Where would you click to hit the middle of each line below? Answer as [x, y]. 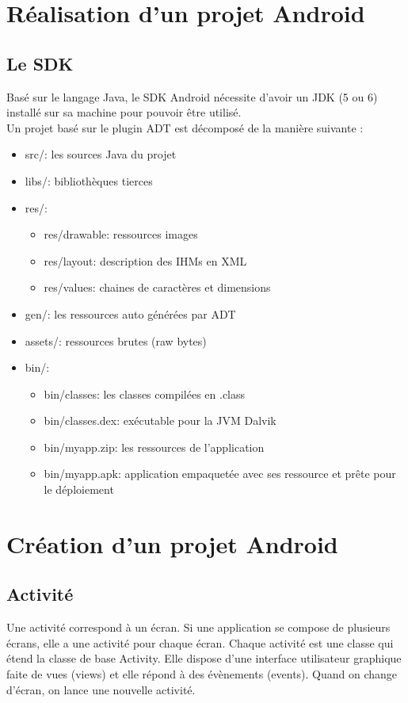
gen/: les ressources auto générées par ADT [130, 313]
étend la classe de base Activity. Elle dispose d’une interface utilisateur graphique [204, 658]
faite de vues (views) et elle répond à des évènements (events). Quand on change [202, 674]
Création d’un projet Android [172, 543]
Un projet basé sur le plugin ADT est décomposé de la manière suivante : [185, 127]
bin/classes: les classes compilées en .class [145, 394]
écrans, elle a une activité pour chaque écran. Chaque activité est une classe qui [200, 642]
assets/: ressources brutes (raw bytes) [116, 340]
